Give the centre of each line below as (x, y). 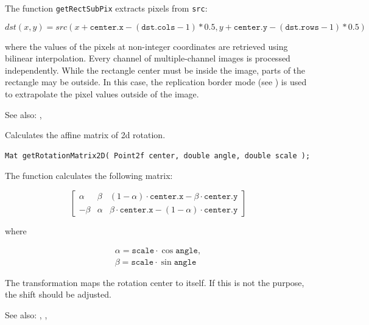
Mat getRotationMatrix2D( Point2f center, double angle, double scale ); (158, 156)
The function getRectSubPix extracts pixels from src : (106, 8)
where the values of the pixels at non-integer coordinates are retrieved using (146, 46)
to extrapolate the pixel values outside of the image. (102, 94)
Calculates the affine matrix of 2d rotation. (85, 135)
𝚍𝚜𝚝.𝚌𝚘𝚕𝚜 (158, 27)
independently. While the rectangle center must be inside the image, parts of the (155, 70)
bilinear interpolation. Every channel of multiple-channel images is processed (148, 58)
